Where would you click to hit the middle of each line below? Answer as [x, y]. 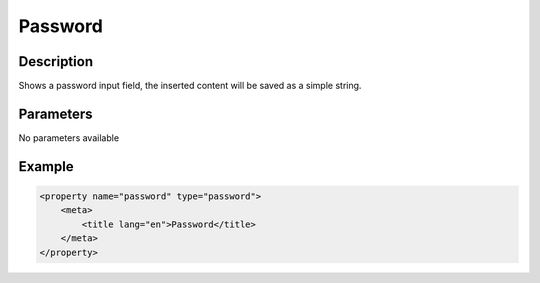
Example [46, 166]
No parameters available [69, 137]
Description [56, 61]
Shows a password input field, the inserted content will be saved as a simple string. [190, 86]
